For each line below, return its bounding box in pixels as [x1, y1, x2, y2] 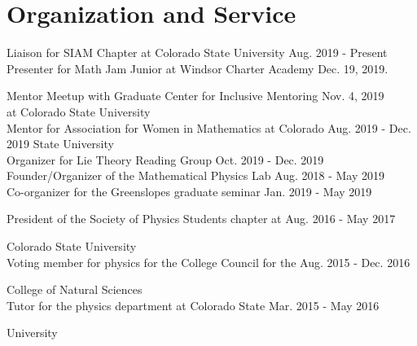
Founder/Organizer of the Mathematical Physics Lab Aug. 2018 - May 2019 [7, 167, 385, 184]
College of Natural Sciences [7, 281, 143, 298]
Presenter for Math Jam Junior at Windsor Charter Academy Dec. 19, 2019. [7, 59, 388, 77]
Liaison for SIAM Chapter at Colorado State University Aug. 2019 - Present [7, 44, 388, 61]
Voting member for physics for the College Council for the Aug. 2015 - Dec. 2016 [7, 253, 410, 270]
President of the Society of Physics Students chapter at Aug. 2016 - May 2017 [7, 210, 396, 227]
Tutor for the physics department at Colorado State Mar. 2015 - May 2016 [7, 296, 380, 313]
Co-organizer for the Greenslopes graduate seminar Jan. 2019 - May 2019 [7, 182, 372, 199]
